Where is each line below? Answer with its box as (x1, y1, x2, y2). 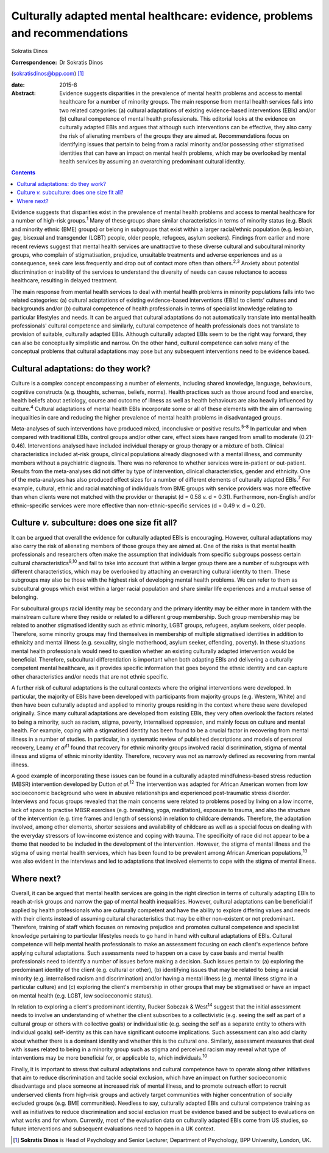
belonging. (11, 593, 38, 601)
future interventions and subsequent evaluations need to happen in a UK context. (11, 1125, 216, 1132)
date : (11, 81, 25, 88)
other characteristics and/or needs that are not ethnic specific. (11, 673, 169, 680)
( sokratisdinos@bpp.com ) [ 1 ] (11, 70, 84, 77)
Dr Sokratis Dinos (59, 59, 104, 66)
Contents (11, 169, 36, 176)
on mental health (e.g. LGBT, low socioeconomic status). (11, 991, 154, 999)
